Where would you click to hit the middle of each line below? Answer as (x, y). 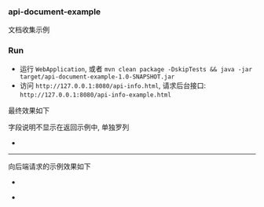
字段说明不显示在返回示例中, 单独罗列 (69, 127)
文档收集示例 (29, 30)
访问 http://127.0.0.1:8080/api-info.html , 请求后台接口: (113, 85)
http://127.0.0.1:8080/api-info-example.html (95, 95)
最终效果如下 (29, 110)
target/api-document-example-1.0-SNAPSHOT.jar (97, 77)
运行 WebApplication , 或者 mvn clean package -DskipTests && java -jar (136, 68)
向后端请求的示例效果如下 (49, 166)
